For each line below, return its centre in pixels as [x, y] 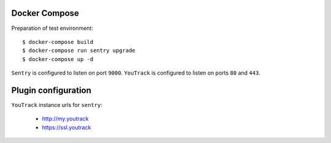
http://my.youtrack [65, 119]
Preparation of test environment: [52, 28]
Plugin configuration [51, 90]
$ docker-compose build [58, 42]
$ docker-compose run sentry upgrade [79, 51]
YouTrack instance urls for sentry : [57, 105]
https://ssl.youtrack [67, 127]
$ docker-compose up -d [58, 59]
